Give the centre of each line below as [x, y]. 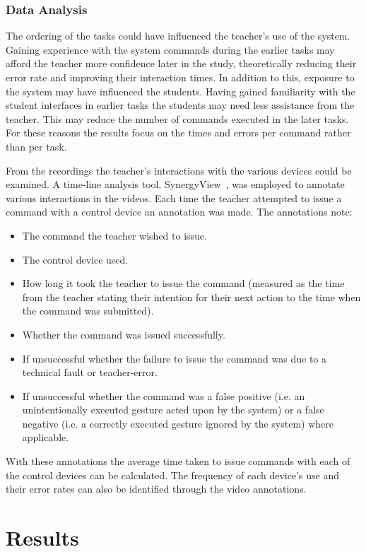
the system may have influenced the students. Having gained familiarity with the [181, 91]
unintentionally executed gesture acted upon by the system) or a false [173, 410]
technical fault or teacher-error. [90, 372]
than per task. [36, 146]
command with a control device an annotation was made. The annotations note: [179, 212]
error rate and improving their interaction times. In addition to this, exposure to [180, 77]
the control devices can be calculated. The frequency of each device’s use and [172, 475]
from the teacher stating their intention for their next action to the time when [191, 296]
